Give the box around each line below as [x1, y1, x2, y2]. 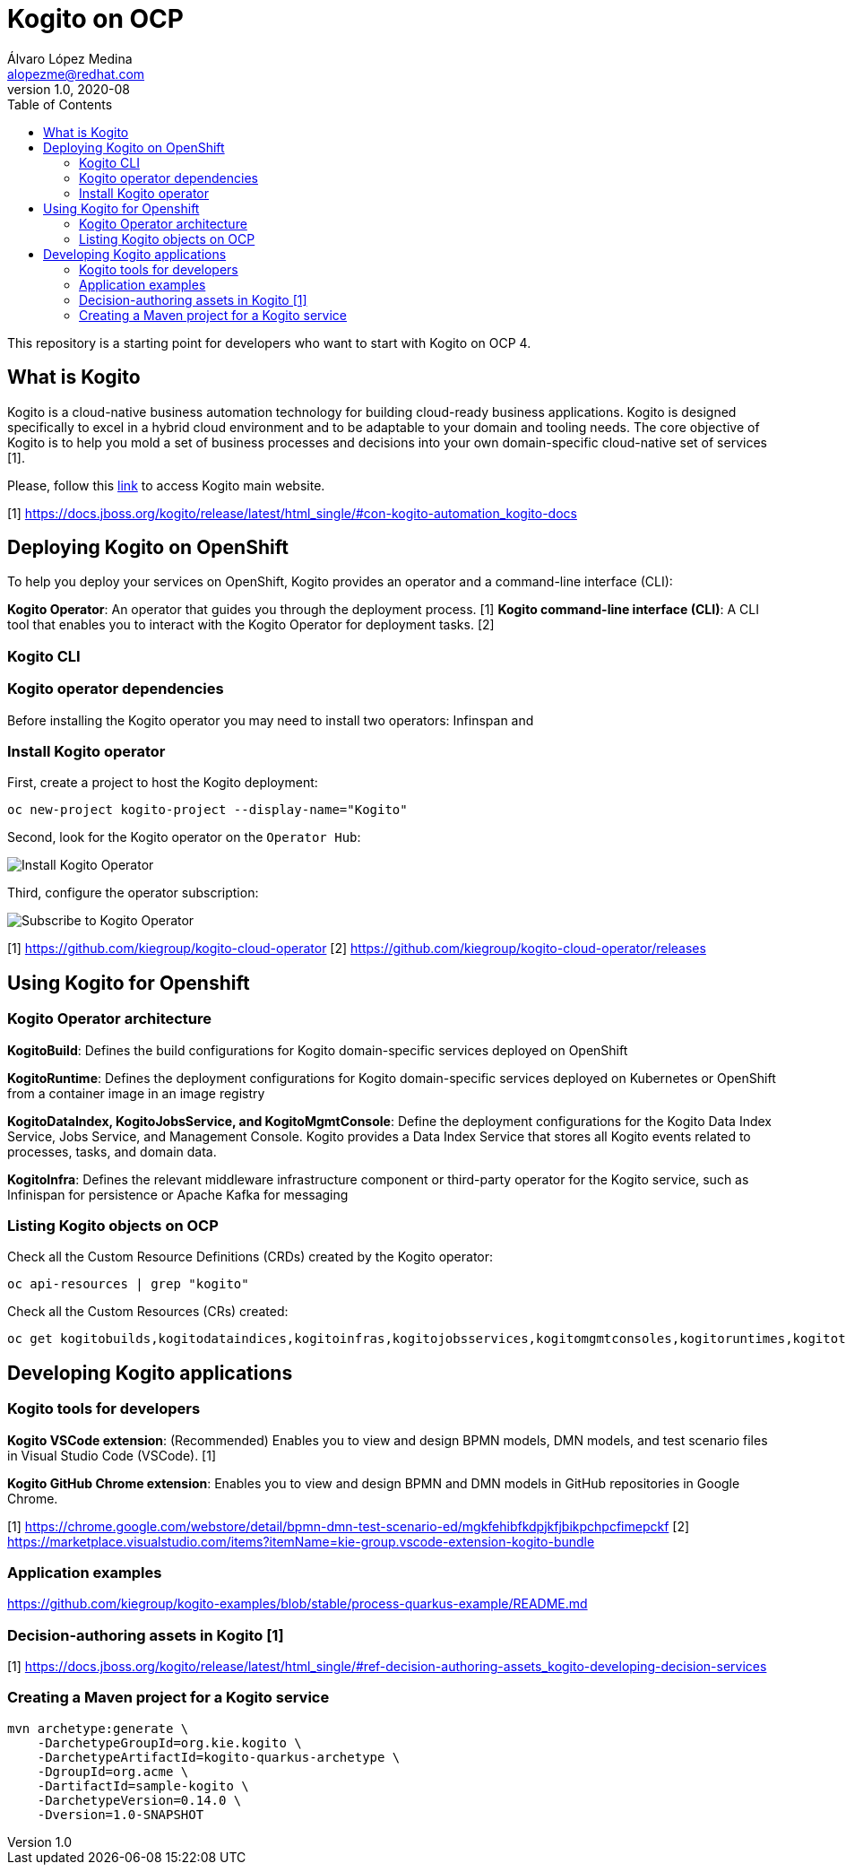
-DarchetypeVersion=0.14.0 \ [37, 1792, 242, 1807]
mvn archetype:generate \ [7, 1720, 189, 1736]
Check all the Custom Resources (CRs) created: [7, 1304, 289, 1320]
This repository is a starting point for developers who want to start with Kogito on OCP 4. [7, 334, 531, 351]
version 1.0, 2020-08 [7, 81, 130, 97]
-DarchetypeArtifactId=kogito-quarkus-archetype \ [37, 1749, 401, 1764]
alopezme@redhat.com [7, 65, 145, 82]
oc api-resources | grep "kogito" [7, 1277, 249, 1292]
